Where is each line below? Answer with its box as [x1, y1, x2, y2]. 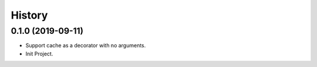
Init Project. [25, 50, 53, 57]
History [11, 9, 48, 22]
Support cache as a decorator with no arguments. [25, 42, 146, 49]
